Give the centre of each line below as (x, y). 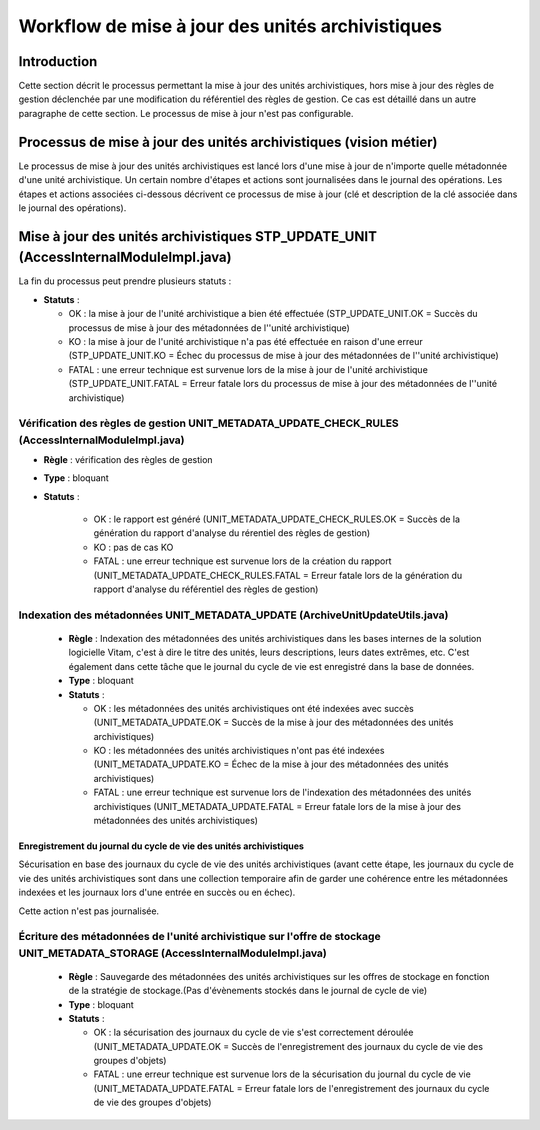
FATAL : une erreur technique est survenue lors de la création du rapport (242, 561)
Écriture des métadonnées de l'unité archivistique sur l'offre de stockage (199, 937)
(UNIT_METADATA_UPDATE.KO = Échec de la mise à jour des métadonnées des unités (271, 764)
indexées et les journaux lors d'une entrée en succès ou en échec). (157, 892)
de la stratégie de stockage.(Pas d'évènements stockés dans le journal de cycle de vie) (248, 991)
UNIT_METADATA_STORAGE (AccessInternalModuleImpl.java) (172, 953)
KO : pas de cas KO (133, 547)
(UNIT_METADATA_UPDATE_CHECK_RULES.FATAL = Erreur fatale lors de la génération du (278, 575)
